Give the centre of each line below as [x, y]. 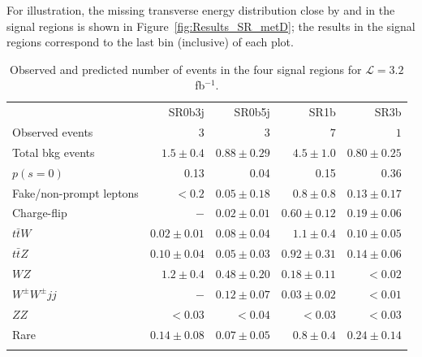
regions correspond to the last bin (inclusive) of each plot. [150, 42]
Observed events [53, 132]
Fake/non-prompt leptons [75, 192]
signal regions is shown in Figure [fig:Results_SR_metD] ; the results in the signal [211, 26]
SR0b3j [186, 112]
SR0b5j [252, 112]
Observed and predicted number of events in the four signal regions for [186, 69]
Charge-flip [40, 213]
